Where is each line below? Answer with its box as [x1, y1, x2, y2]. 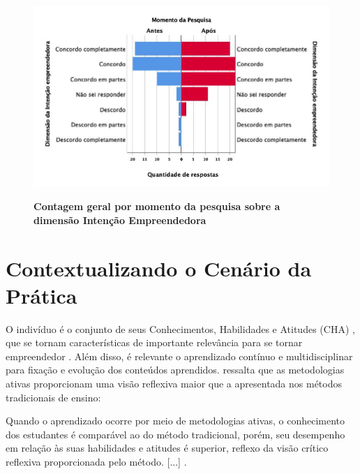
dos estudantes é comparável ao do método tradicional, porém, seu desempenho [6, 427, 345, 441]
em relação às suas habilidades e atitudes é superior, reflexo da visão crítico [6, 440, 329, 455]
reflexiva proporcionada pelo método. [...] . [6, 454, 187, 469]
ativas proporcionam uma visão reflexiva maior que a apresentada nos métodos [6, 376, 343, 391]
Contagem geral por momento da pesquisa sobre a [33, 199, 280, 214]
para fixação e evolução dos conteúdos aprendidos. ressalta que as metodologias [6, 362, 345, 377]
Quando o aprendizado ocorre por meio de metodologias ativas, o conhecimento [6, 413, 345, 428]
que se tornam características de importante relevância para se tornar [6, 335, 303, 350]
